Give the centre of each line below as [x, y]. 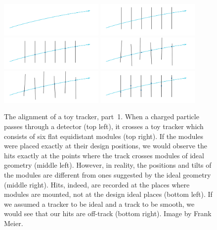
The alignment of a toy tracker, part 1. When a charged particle [102, 116]
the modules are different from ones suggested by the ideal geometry [108, 174]
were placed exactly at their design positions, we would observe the [106, 146]
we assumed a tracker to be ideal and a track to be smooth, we [99, 204]
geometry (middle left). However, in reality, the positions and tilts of [108, 165]
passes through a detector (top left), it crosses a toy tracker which [104, 126]
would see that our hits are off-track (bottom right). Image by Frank [108, 213]
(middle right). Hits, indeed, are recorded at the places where [97, 184]
